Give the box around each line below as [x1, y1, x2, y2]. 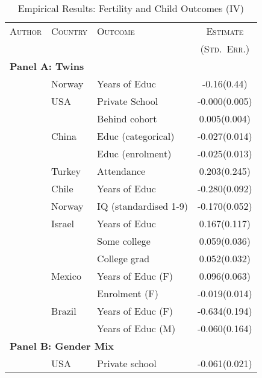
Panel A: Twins [10, 59, 84, 73]
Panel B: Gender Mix [10, 339, 114, 353]
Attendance [97, 164, 146, 178]
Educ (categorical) [97, 129, 175, 143]
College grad [97, 251, 150, 265]
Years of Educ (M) [97, 321, 176, 335]
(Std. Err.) [200, 42, 250, 55]
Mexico [51, 269, 81, 283]
